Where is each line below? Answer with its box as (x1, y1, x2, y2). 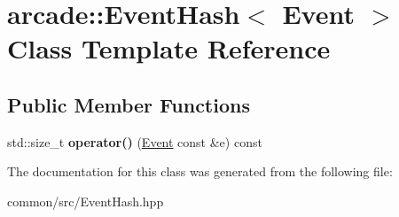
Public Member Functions (7, 90, 250, 118)
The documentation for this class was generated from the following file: (7, 162, 393, 181)
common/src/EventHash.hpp (7, 191, 164, 210)
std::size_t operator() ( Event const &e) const (7, 132, 262, 151)
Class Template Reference (7, 30, 331, 66)
